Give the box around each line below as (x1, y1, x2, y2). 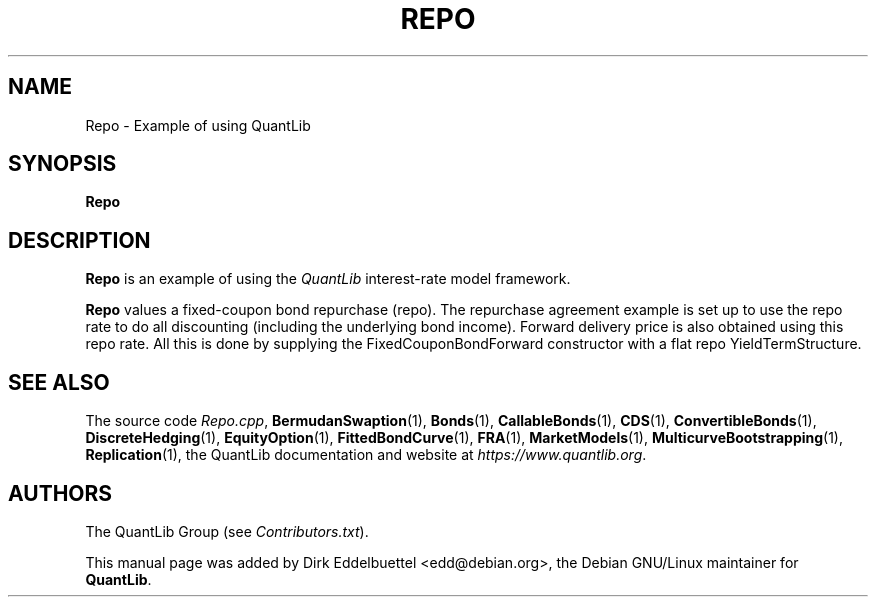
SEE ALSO (8, 369, 110, 395)
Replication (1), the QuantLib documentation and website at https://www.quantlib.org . (85, 446, 647, 464)
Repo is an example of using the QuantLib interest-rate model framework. (85, 270, 571, 288)
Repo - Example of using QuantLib (85, 116, 311, 134)
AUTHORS (8, 480, 113, 506)
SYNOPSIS (8, 151, 117, 177)
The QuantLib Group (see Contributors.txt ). (85, 522, 369, 540)
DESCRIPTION (8, 227, 151, 253)
